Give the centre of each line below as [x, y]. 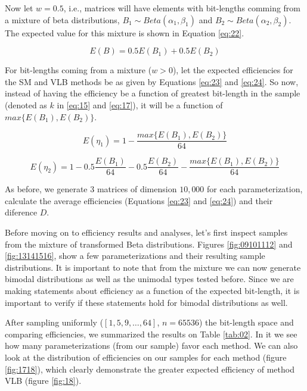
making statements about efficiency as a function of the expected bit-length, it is [152, 291]
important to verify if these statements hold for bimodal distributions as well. [146, 302]
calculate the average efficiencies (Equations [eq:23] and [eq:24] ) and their [139, 200]
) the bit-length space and [246, 322]
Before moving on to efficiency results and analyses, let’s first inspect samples [146, 232]
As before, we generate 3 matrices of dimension [91, 189]
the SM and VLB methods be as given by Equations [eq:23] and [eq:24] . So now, [152, 81]
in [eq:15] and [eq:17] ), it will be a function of [140, 104]
